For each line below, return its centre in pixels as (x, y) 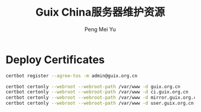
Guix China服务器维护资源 (100, 12)
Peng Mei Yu (100, 29)
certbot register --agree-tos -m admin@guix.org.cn (71, 75)
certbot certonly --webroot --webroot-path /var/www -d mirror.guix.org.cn (102, 98)
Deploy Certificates (55, 60)
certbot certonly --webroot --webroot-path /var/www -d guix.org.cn (93, 87)
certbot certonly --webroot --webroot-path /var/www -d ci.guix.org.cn (97, 92)
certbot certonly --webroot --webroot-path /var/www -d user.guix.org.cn (100, 103)
